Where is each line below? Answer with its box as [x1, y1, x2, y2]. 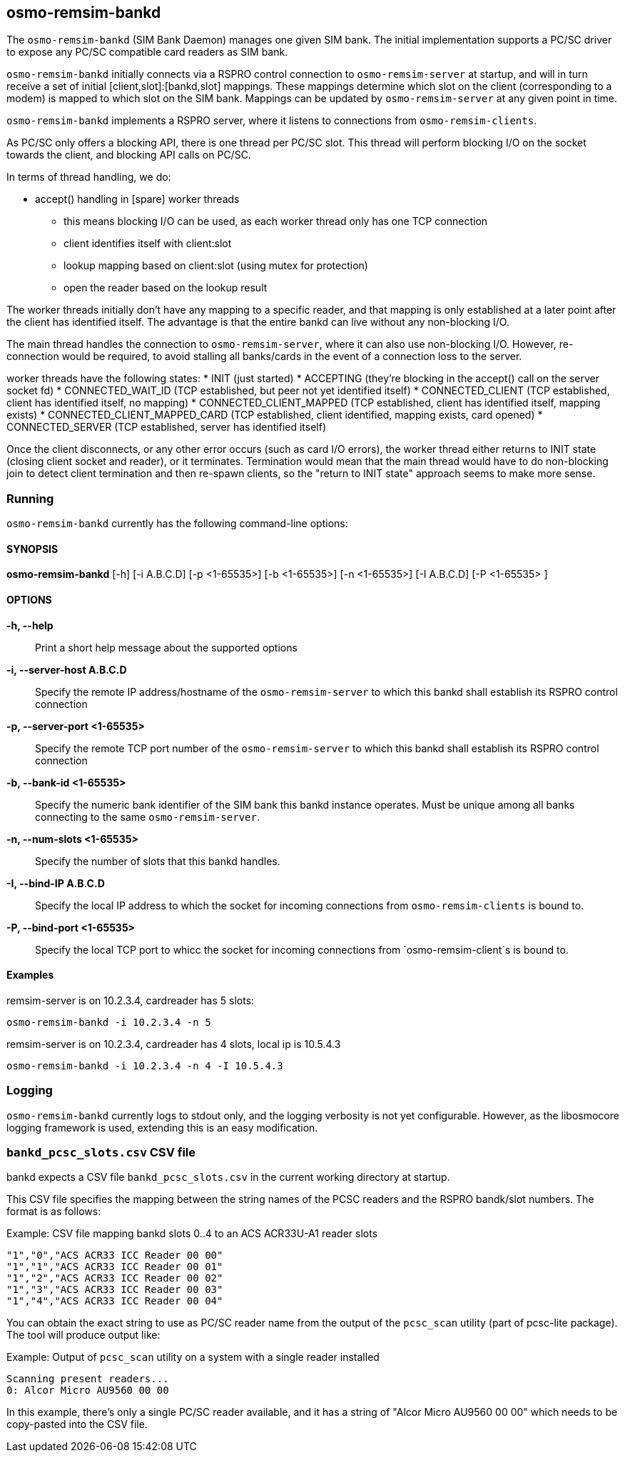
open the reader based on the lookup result [63, 281, 268, 294]
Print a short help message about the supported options [35, 641, 298, 654]
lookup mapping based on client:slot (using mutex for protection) [63, 259, 368, 272]
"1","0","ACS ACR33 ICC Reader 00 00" [6, 1249, 223, 1262]
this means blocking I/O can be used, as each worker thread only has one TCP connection [63, 215, 488, 228]
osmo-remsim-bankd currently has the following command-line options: [6, 517, 348, 530]
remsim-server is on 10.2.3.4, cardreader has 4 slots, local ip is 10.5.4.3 [6, 1037, 341, 1050]
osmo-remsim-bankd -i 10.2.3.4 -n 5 [6, 1016, 211, 1028]
